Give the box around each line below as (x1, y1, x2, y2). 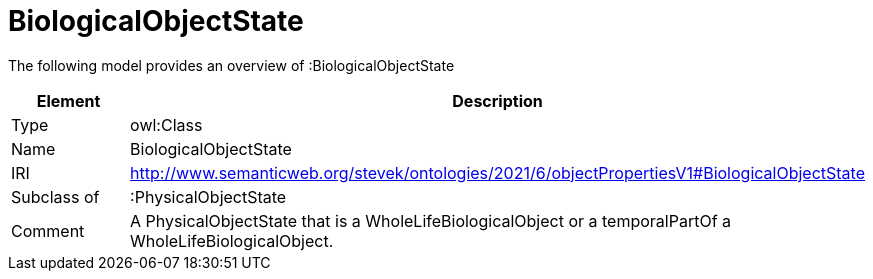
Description (452, 90, 543, 111)
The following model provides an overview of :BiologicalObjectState (8, 56, 455, 74)
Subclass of (11, 186, 100, 207)
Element (36, 90, 101, 111)
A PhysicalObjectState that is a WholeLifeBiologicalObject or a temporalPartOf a (130, 210, 732, 231)
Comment (11, 220, 85, 241)
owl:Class (130, 114, 203, 135)
